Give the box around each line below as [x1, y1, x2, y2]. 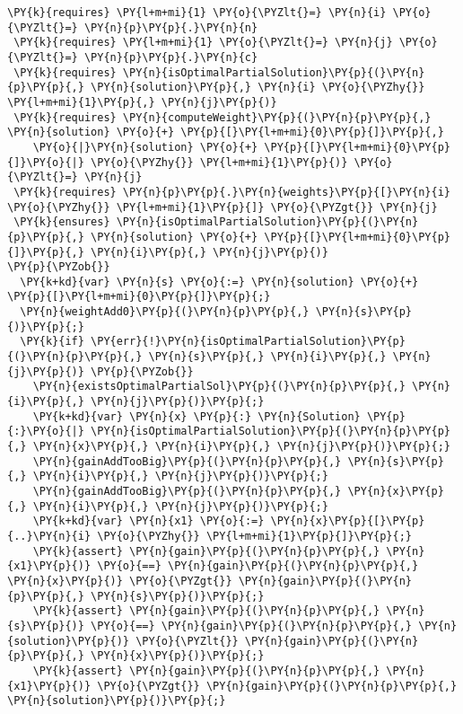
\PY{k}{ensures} [13, 216, 110, 229]
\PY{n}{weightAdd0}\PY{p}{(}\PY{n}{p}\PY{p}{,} [20, 305, 310, 319]
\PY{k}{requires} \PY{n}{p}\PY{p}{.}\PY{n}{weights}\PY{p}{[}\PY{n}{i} [13, 185, 450, 198]
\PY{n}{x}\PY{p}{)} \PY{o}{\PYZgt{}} [7, 574, 232, 587]
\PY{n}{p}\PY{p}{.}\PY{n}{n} [83, 21, 258, 34]
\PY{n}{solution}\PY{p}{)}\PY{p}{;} [7, 694, 226, 708]
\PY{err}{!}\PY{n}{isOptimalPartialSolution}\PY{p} [91, 335, 406, 348]
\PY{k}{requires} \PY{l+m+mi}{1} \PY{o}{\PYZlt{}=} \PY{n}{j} [13, 36, 393, 49]
